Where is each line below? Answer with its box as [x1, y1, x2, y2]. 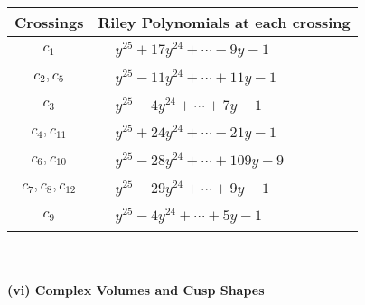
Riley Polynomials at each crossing [98, 12, 351, 32]
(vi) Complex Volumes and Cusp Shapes [7, 280, 265, 299]
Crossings [14, 12, 84, 32]
